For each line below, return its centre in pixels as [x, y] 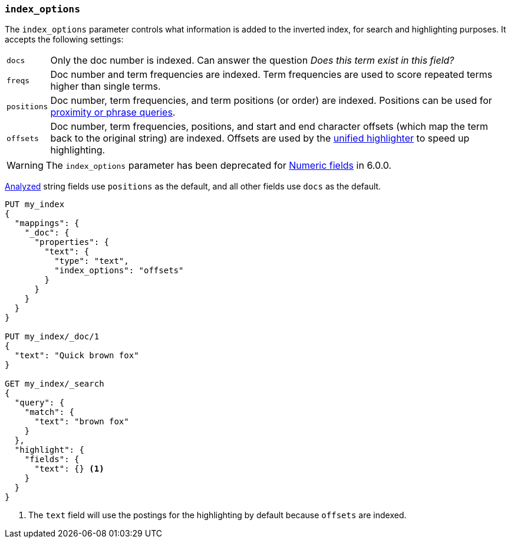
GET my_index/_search [55, 384]
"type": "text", [92, 261]
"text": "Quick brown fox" [77, 356]
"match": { [50, 412]
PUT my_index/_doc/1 [52, 337]
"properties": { [72, 242]
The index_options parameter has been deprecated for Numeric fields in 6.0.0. [219, 166]
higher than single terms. [106, 86]
